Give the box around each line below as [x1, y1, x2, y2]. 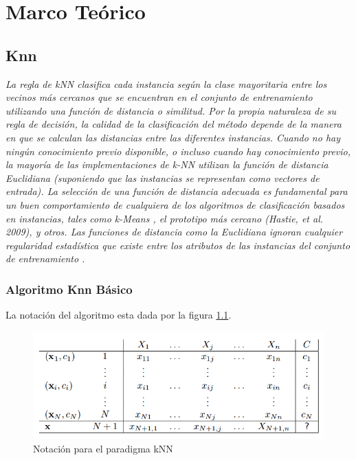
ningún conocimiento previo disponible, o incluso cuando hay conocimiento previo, [5, 143, 351, 158]
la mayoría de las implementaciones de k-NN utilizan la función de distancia [5, 157, 329, 172]
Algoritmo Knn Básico [5, 280, 133, 297]
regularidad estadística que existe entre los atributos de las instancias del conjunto [5, 238, 351, 252]
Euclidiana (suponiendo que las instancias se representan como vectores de [5, 170, 320, 185]
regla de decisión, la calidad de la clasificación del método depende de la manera [5, 117, 342, 131]
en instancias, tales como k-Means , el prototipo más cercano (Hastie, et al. [5, 211, 324, 225]
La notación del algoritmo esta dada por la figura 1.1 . [5, 308, 232, 322]
